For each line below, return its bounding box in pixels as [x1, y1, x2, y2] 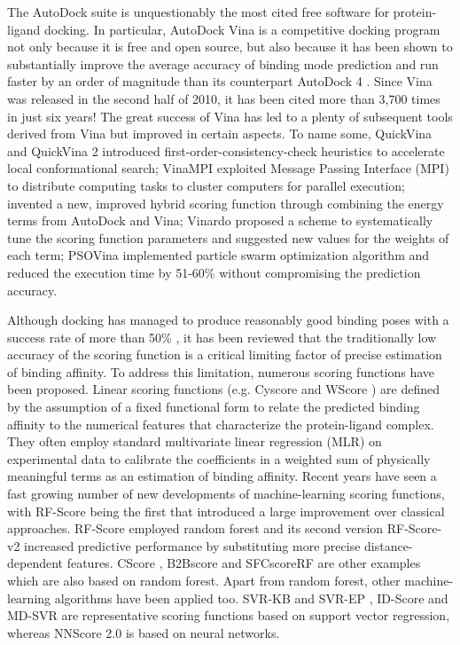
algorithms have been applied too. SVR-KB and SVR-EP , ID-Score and [54, 588, 448, 607]
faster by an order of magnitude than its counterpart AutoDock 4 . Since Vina [7, 72, 433, 90]
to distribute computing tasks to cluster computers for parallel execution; [7, 176, 405, 194]
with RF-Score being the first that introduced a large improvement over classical [7, 501, 445, 520]
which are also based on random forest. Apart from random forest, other [7, 571, 401, 589]
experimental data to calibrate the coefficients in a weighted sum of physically [7, 449, 431, 468]
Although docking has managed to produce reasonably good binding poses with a [7, 311, 449, 329]
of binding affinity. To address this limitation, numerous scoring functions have [7, 362, 435, 381]
